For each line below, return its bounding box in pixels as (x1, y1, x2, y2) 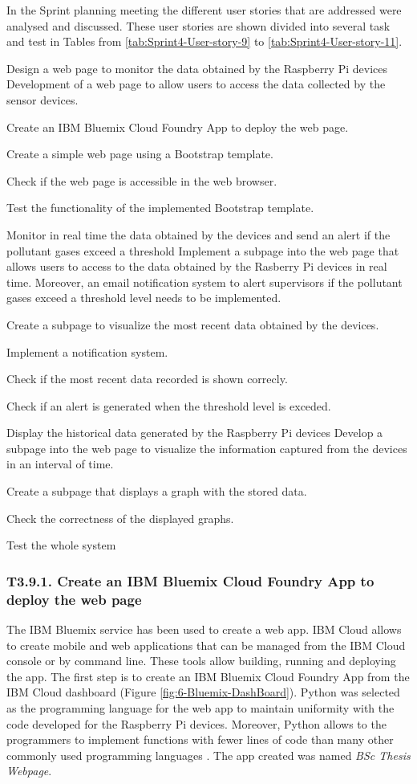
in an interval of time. (6, 455, 114, 472)
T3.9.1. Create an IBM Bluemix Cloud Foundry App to (6, 570, 374, 590)
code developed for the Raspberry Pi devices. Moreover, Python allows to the (6, 715, 387, 732)
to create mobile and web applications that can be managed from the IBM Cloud (6, 636, 406, 653)
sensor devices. (6, 91, 79, 108)
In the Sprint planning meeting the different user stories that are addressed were (6, 2, 402, 18)
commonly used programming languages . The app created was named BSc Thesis (6, 746, 411, 763)
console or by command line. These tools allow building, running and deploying (6, 652, 396, 669)
